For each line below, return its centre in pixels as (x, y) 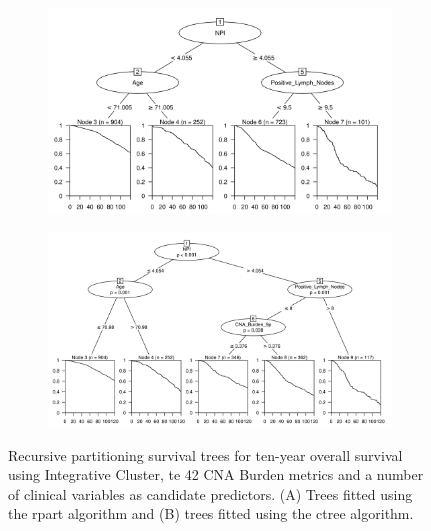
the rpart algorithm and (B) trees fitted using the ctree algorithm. (211, 513)
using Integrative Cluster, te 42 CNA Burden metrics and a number (216, 474)
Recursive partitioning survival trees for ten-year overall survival (205, 454)
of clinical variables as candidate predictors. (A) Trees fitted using (210, 493)
